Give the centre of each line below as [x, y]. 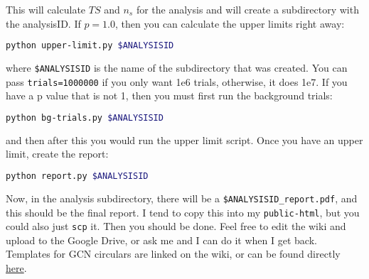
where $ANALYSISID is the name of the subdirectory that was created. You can [177, 68]
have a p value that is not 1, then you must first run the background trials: [169, 95]
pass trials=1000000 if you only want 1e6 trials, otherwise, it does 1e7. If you [177, 81]
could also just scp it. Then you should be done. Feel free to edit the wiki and [176, 226]
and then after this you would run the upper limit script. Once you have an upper [184, 139]
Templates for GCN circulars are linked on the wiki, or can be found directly [173, 254]
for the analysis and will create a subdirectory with [247, 9]
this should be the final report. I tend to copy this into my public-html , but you [183, 212]
